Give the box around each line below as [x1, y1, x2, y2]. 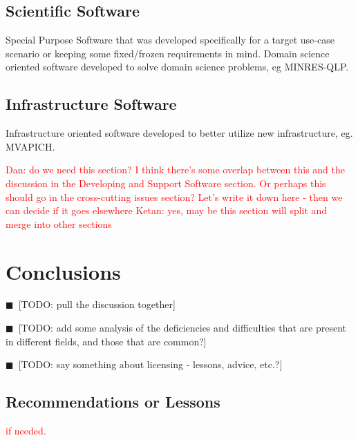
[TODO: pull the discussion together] [18, 297, 176, 312]
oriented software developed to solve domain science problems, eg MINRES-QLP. [6, 59, 349, 74]
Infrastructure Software [6, 93, 177, 115]
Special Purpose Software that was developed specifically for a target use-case [6, 32, 335, 47]
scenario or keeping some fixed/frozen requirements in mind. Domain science [6, 46, 330, 60]
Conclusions [6, 257, 121, 285]
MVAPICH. [6, 139, 55, 153]
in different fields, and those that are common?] [6, 334, 207, 348]
